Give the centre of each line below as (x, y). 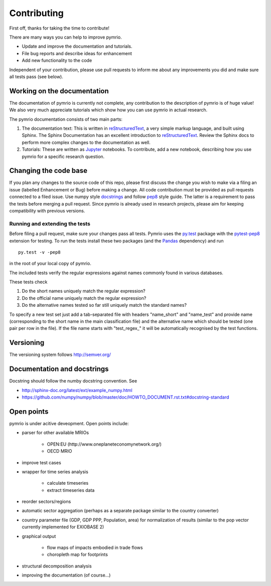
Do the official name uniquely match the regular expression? (84, 298)
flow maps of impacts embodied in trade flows (95, 548)
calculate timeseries (68, 483)
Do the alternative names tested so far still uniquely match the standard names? (104, 305)
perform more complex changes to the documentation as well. (86, 142)
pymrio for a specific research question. (63, 156)
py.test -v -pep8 (39, 252)
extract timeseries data (71, 490)
